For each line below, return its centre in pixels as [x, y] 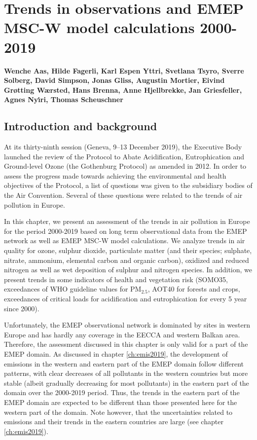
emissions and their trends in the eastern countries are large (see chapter [114, 422]
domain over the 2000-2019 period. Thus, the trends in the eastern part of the [122, 392]
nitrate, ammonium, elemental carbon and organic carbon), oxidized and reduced [127, 260]
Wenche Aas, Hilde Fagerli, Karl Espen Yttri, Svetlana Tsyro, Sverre [124, 70]
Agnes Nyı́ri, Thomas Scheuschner [64, 99]
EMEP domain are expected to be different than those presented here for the [121, 402]
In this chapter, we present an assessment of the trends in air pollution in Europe [127, 221]
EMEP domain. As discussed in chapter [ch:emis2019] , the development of [116, 353]
